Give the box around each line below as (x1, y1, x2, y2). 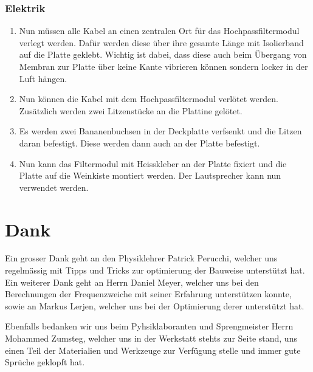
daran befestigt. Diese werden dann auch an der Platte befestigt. (19, 136, 260, 149)
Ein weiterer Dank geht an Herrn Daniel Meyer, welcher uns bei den (5, 275, 259, 288)
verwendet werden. (19, 181, 89, 193)
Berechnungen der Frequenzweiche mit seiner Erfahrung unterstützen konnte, (5, 288, 292, 300)
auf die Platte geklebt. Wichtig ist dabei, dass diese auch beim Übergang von (19, 48, 307, 61)
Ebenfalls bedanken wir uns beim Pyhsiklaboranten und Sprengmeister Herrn (5, 320, 294, 332)
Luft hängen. (19, 72, 67, 84)
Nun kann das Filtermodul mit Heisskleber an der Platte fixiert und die (19, 157, 287, 170)
